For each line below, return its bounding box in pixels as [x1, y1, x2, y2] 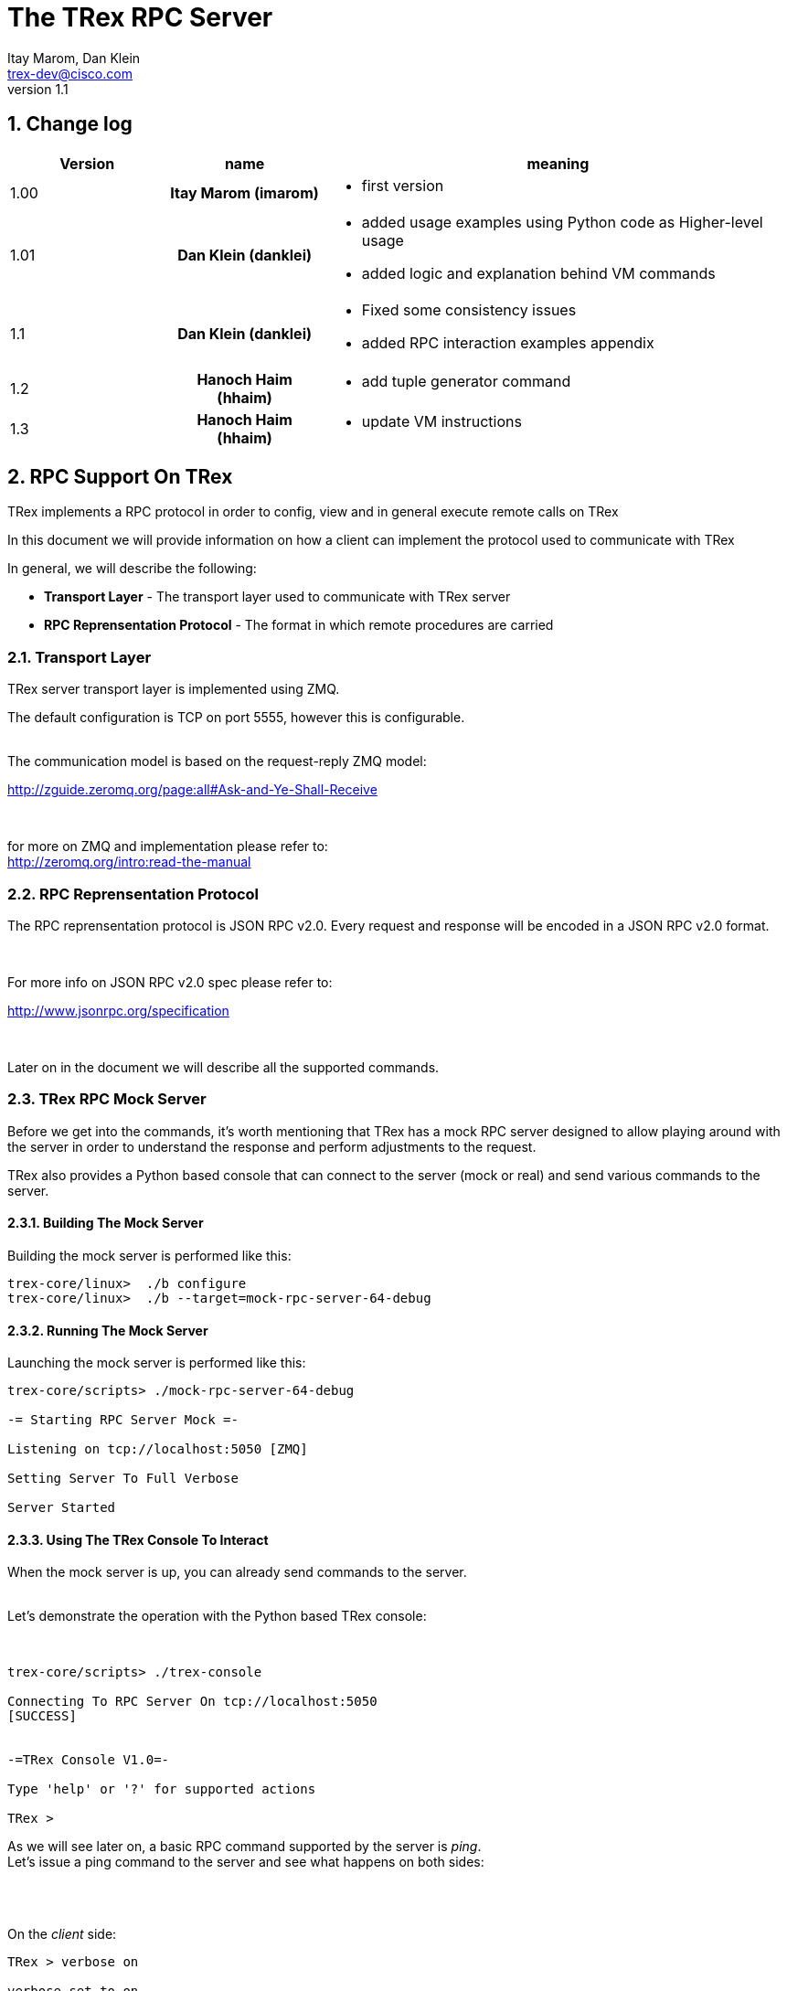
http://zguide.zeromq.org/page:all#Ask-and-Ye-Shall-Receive [7, 782, 378, 798]
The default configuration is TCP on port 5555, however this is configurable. [7, 709, 465, 726]
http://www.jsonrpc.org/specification [7, 1002, 229, 1018]
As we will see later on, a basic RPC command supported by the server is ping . [7, 1838, 482, 1855]
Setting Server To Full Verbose [7, 1471, 239, 1486]
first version [361, 176, 444, 195]
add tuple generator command [361, 371, 571, 390]
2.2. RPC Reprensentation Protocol [7, 884, 260, 903]
